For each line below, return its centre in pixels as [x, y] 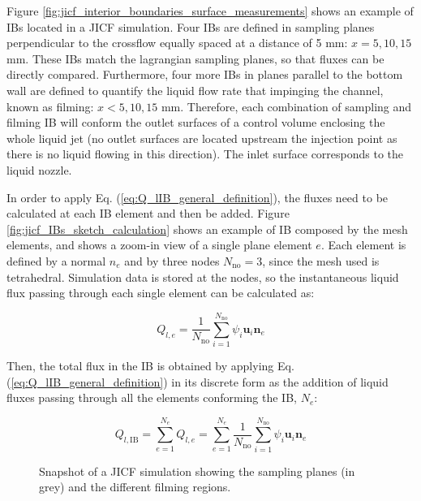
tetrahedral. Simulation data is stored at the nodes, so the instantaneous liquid [203, 276]
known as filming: [50, 106]
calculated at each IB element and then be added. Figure [148, 213]
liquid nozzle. [39, 169]
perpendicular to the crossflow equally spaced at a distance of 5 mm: [177, 43]
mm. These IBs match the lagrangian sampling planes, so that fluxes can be [195, 58]
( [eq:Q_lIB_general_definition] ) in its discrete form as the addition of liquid [198, 381]
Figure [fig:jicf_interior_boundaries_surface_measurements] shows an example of [210, 11]
